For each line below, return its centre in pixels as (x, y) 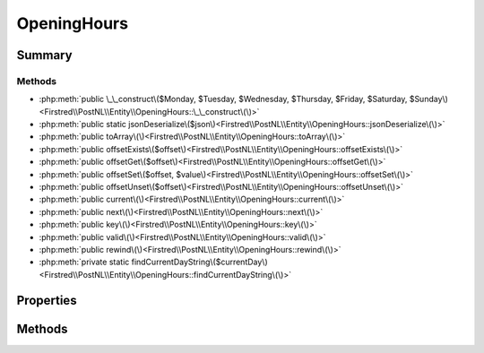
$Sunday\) (428, 99)
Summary (44, 55)
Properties (47, 300)
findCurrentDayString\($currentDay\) (199, 262)
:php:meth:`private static (84, 262)
